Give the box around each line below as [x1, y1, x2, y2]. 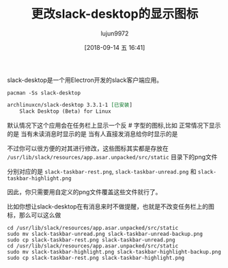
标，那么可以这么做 [7, 211, 61, 219]
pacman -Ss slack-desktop [7, 90, 81, 96]
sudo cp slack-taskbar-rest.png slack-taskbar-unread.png [7, 237, 175, 243]
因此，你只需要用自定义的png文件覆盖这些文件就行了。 [7, 187, 162, 196]
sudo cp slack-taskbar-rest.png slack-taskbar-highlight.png [7, 254, 185, 261]
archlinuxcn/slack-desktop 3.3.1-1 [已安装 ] [7, 101, 133, 108]
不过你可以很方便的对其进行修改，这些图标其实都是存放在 [7, 144, 169, 152]
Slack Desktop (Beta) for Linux [19, 107, 111, 115]
